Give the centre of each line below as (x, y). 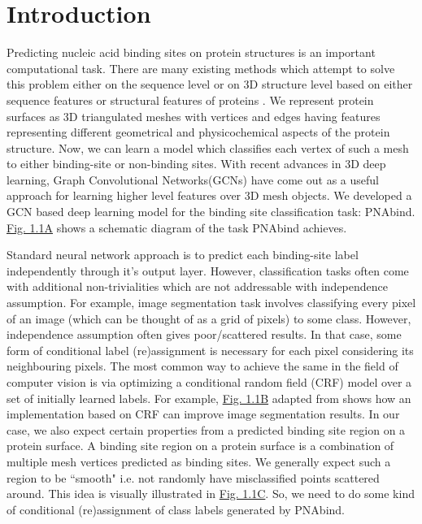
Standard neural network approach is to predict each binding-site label (183, 255)
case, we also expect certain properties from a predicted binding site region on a (206, 429)
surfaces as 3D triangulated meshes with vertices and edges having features (194, 116)
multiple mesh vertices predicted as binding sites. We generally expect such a (199, 461)
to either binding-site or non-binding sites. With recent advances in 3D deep (196, 164)
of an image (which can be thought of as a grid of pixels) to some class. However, (209, 318)
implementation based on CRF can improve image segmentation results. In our (203, 414)
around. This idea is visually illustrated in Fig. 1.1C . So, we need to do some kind (211, 494)
